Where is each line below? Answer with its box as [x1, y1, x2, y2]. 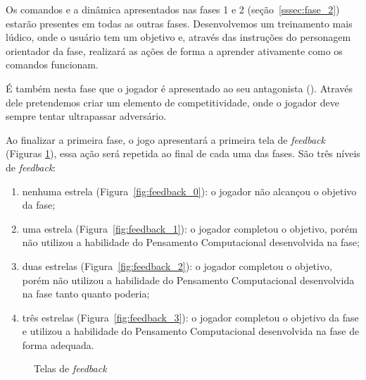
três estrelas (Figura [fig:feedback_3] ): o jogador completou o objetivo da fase [22, 309, 359, 324]
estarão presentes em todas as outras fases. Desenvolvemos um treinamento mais [6, 16, 353, 30]
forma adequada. [22, 337, 94, 352]
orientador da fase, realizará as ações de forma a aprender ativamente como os [6, 43, 343, 58]
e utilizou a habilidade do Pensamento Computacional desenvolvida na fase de [22, 324, 360, 338]
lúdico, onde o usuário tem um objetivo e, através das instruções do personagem [6, 30, 351, 44]
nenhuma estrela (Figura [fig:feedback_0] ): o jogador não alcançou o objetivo [22, 183, 357, 198]
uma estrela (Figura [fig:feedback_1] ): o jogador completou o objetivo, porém [22, 221, 358, 235]
